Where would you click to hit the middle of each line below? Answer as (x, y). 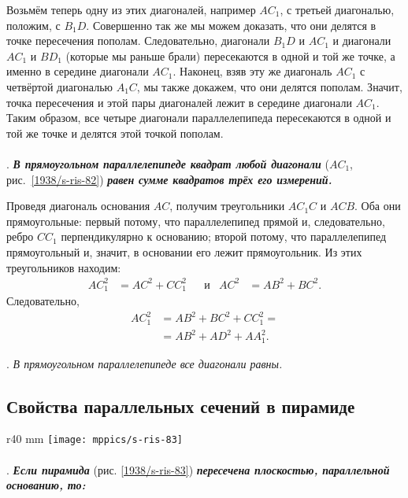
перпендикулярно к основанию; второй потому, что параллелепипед (224, 236)
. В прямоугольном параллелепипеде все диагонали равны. (145, 363)
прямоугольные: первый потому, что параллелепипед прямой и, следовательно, (196, 221)
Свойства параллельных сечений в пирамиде (181, 406)
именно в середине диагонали (78, 71)
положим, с (33, 25)
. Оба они (378, 206)
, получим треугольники (227, 206)
